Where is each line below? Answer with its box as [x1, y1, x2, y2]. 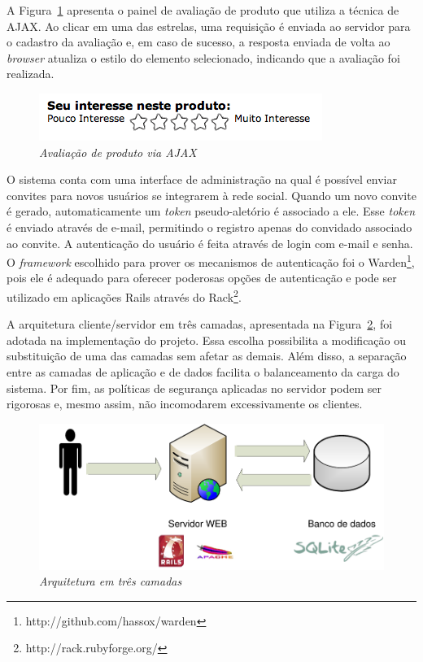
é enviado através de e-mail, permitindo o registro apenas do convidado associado [7, 218, 412, 235]
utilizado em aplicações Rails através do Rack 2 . [7, 285, 242, 305]
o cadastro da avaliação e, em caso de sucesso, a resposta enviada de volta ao [7, 33, 390, 50]
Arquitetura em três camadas [39, 573, 182, 590]
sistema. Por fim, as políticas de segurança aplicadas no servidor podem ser [7, 379, 382, 396]
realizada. [7, 65, 55, 82]
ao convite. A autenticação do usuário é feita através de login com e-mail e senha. [7, 234, 413, 251]
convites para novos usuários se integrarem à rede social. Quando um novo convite [7, 186, 416, 203]
